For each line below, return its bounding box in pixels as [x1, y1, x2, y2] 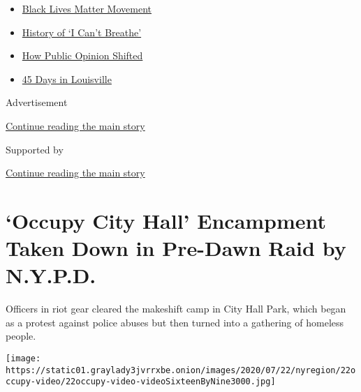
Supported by [6, 142, 64, 156]
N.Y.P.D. [6, 261, 96, 289]
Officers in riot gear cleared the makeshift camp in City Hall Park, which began [6, 301, 346, 316]
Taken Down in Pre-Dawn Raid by [6, 234, 346, 262]
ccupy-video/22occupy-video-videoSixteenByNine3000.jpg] [6, 377, 276, 387]
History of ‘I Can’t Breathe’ [22, 24, 142, 39]
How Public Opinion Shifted [22, 48, 143, 63]
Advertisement [6, 95, 68, 110]
